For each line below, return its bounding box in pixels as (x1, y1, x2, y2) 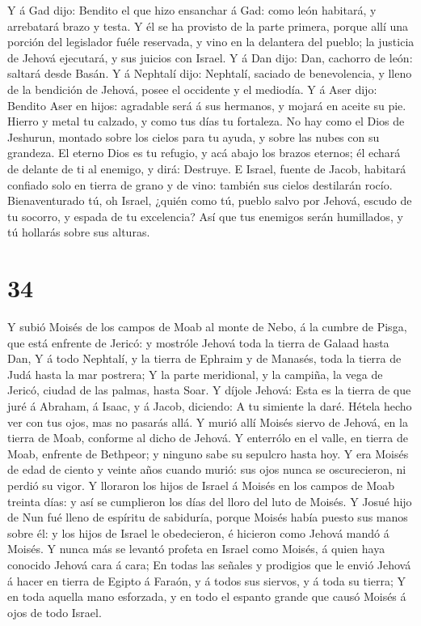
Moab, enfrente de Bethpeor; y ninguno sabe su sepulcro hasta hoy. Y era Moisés (7, 445, 409, 462)
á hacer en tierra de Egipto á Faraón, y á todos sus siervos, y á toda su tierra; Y (7, 572, 406, 589)
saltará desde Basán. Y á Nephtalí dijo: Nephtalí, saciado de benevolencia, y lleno (7, 65, 412, 82)
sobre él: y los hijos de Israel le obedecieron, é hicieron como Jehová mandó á (7, 524, 389, 541)
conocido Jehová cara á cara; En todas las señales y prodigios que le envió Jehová (7, 556, 411, 573)
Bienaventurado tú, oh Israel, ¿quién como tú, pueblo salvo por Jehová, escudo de (7, 192, 412, 209)
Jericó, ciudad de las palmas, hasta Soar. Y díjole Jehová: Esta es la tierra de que (7, 381, 411, 398)
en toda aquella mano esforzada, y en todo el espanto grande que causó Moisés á (7, 588, 406, 605)
